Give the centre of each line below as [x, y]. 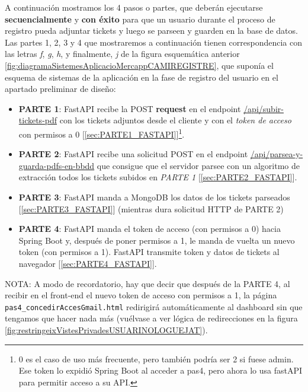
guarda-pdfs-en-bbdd [57, 165]
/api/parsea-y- [277, 154]
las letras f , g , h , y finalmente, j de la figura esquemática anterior [122, 54]
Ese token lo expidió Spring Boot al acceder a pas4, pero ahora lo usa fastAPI [161, 370]
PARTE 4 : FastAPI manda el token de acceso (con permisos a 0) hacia [150, 229]
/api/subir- [264, 108]
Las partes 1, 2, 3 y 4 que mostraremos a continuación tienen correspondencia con [154, 42]
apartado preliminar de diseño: [60, 89]
